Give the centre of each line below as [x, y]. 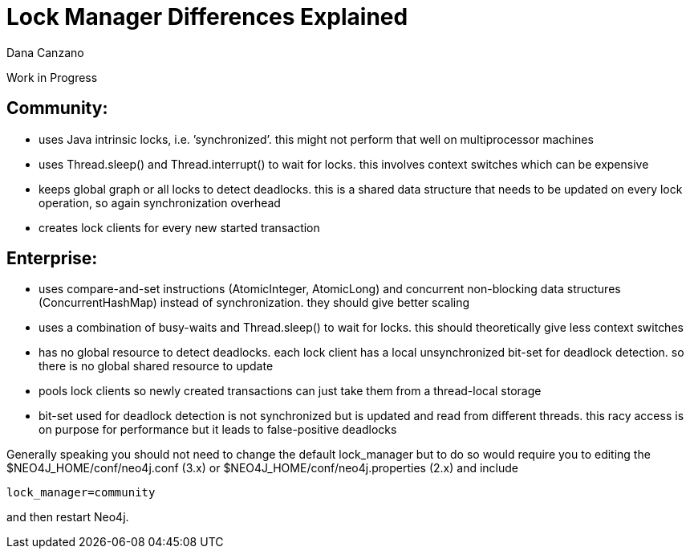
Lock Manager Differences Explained [207, 17]
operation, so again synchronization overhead [160, 202]
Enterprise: [52, 259]
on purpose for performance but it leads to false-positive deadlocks [218, 430]
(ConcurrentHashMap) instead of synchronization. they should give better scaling [254, 303]
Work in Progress [52, 77]
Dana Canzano [45, 52]
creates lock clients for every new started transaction [179, 227]
